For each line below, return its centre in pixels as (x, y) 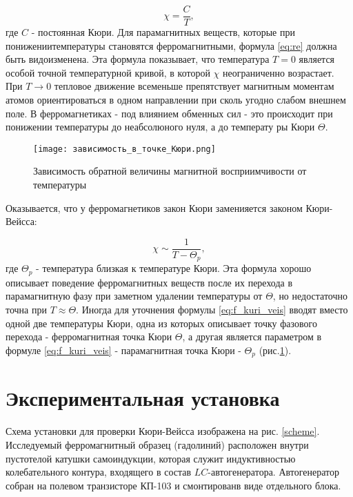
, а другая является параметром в (252, 337)
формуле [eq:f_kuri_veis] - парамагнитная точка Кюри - (123, 350)
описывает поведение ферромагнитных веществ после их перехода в (149, 282)
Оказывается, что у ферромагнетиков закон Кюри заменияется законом (154, 207)
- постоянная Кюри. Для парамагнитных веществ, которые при (163, 32)
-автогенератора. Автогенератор (273, 472)
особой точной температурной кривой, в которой (108, 72)
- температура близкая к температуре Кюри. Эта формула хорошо (174, 268)
